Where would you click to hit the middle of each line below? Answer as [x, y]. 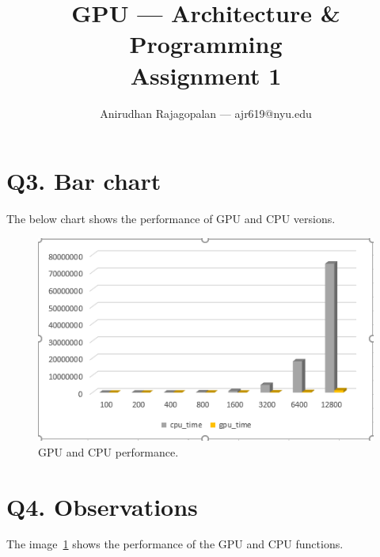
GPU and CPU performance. [108, 451]
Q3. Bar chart [84, 181]
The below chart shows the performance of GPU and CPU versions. [171, 219]
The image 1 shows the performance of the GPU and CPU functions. [175, 544]
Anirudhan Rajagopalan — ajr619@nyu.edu [206, 113]
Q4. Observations [102, 506]
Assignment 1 [206, 75]
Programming [206, 44]
